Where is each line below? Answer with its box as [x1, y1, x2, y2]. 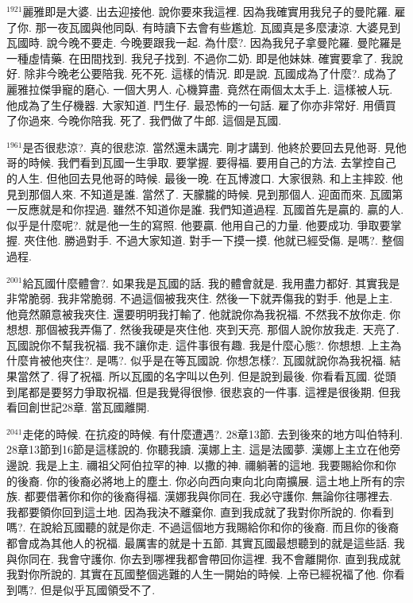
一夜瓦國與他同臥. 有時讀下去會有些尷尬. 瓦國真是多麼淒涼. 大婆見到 [46, 18, 401, 35]
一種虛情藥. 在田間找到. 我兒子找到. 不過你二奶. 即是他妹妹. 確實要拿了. [6, 49, 377, 66]
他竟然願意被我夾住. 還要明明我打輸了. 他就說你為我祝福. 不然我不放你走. [6, 305, 386, 322]
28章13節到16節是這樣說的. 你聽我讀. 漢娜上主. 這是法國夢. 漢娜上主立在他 [6, 441, 390, 458]
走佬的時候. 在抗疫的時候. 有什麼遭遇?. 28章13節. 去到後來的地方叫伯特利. [22, 425, 403, 442]
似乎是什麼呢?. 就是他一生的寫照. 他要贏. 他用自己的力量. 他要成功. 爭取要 [6, 216, 391, 233]
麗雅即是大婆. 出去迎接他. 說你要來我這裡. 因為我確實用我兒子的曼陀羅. [22, 3, 391, 19]
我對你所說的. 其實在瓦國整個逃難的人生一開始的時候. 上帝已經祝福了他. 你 [6, 566, 394, 582]
